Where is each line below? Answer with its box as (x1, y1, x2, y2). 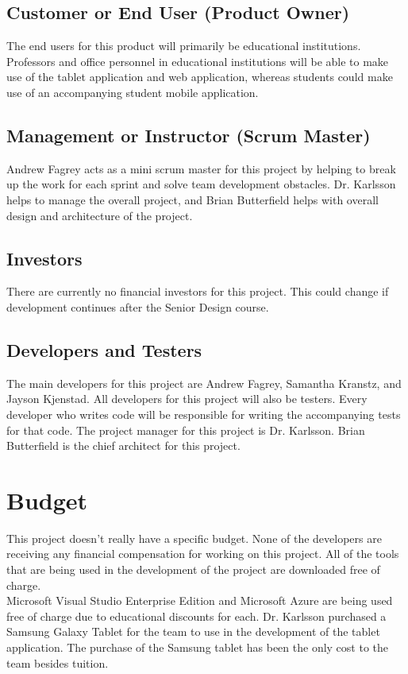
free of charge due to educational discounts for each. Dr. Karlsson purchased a (6, 607, 387, 624)
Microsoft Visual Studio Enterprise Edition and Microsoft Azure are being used (6, 592, 393, 609)
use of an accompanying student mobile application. (6, 83, 259, 100)
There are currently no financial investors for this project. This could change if (6, 283, 389, 300)
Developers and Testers (6, 337, 202, 362)
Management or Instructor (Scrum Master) (6, 122, 371, 147)
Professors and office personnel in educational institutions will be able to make (6, 52, 389, 69)
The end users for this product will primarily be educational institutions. (6, 37, 361, 54)
